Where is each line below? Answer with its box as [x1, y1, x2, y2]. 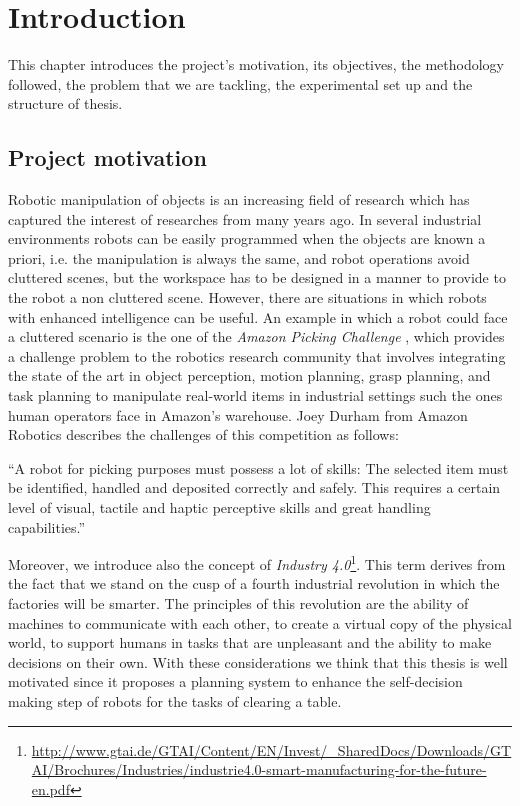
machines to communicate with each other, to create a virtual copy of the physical [8, 612, 512, 633]
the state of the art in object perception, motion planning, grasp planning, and [8, 365, 491, 386]
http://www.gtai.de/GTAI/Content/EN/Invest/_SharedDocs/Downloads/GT [31, 739, 512, 760]
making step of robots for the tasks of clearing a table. [8, 691, 342, 712]
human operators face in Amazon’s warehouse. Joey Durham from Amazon [8, 404, 468, 425]
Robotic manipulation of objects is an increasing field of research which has [8, 189, 470, 210]
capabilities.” [8, 516, 86, 537]
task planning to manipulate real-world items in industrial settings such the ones [8, 385, 503, 406]
